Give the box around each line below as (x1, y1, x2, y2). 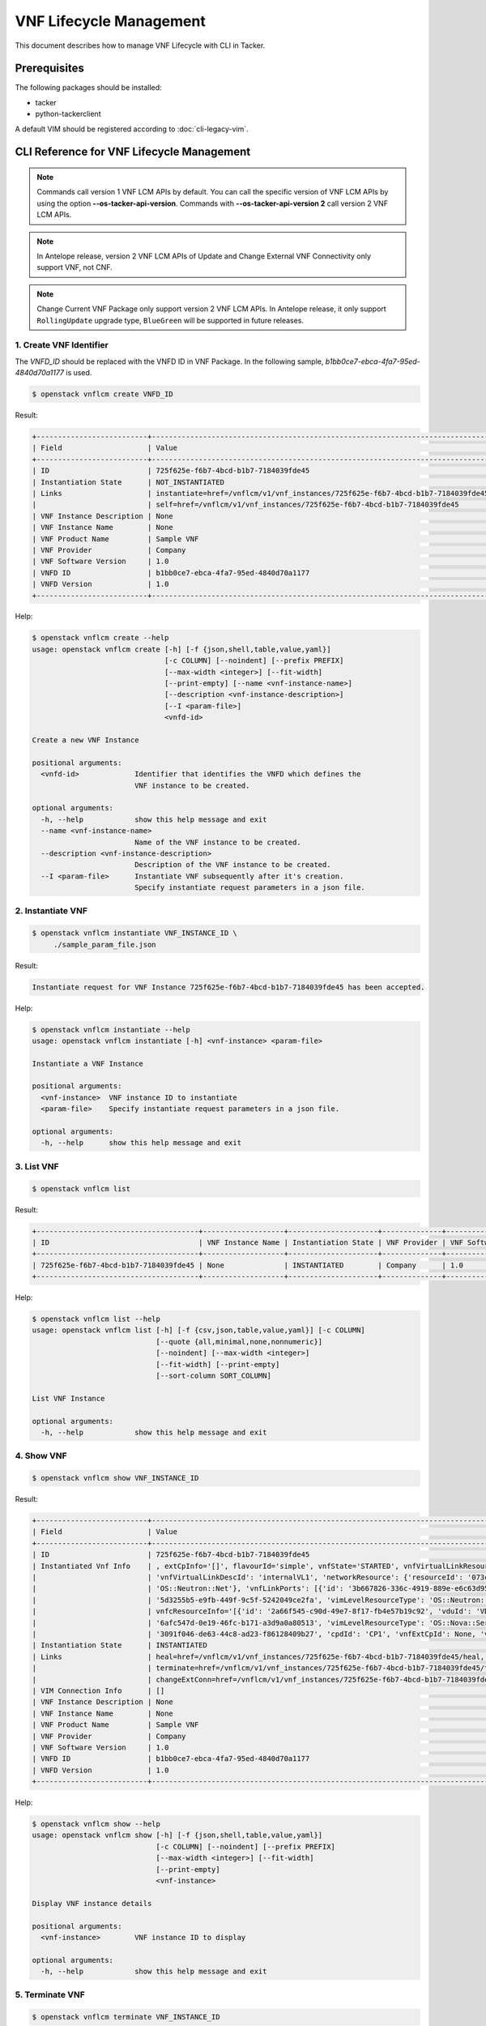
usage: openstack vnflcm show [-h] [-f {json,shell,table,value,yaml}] (32, 1831, 323, 1840)
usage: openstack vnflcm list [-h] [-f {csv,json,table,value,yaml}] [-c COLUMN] (32, 1326, 366, 1335)
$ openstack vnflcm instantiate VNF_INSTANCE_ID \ (32, 929, 238, 938)
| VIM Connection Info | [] (32, 1686, 165, 1695)
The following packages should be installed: (15, 83, 162, 92)
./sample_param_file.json (53, 940, 157, 949)
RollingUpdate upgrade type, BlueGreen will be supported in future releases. (36, 315, 304, 325)
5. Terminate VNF (15, 1990, 85, 2001)
